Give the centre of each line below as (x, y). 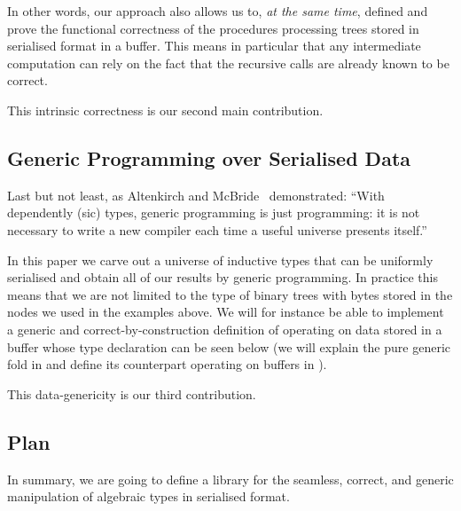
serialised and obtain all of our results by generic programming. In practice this (223, 277)
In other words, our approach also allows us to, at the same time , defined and (218, 11)
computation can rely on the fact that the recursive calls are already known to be (228, 63)
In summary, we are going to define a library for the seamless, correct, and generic (230, 479)
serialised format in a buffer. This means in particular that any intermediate (214, 46)
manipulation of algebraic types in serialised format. (148, 496)
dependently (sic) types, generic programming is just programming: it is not (214, 212)
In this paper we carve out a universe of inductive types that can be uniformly (220, 259)
